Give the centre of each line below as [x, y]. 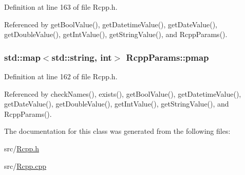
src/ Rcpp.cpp [25, 165]
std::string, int [82, 57]
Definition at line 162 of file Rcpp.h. [61, 76]
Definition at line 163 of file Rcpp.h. [61, 7]
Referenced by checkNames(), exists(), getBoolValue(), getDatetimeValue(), [123, 93]
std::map [22, 57]
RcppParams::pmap [167, 57]
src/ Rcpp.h [22, 148]
